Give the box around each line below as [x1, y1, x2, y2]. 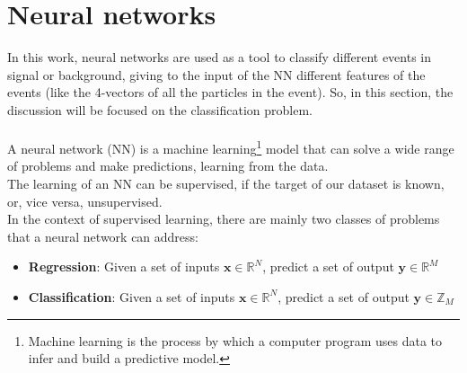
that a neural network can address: [7, 226, 198, 245]
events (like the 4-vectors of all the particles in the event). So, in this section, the [7, 83, 454, 102]
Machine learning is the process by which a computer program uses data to [28, 331, 443, 350]
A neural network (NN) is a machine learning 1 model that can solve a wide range [7, 137, 454, 157]
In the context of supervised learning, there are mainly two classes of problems [7, 209, 440, 228]
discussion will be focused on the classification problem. [7, 100, 313, 119]
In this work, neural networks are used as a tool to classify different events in [7, 48, 432, 67]
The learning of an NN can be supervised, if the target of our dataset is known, [7, 173, 445, 192]
